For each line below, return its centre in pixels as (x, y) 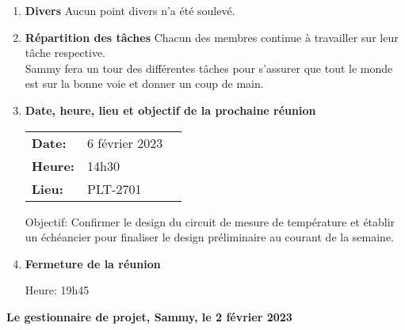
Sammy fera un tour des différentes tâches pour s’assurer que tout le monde (209, 68)
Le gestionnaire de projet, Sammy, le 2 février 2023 (149, 316)
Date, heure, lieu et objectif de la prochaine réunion (170, 110)
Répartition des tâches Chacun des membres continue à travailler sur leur (212, 37)
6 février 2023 (125, 142)
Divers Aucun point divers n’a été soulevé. (130, 10)
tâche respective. (65, 53)
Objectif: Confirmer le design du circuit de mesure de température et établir (210, 221)
